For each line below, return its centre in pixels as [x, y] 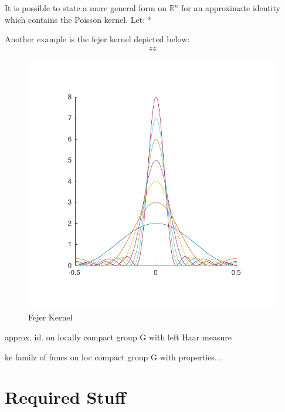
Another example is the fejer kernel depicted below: [97, 39]
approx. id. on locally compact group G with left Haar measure [118, 337]
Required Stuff [65, 397]
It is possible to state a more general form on [86, 8]
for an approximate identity [231, 8]
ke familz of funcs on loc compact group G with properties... [113, 357]
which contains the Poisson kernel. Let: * [78, 19]
